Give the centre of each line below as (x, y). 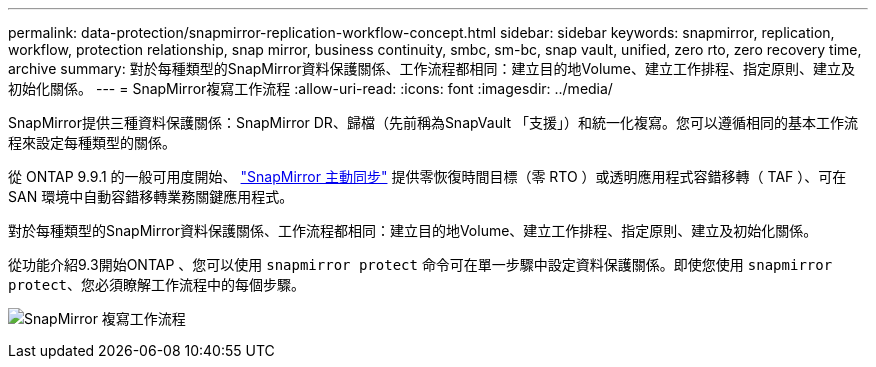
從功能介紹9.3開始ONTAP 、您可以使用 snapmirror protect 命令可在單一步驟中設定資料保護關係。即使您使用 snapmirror (420, 264)
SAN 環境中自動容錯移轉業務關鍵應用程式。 (151, 196)
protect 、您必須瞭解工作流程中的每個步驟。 (157, 284)
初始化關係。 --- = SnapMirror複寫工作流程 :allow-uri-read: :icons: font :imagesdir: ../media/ (310, 88)
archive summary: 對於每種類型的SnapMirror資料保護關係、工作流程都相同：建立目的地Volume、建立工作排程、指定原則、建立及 (431, 68)
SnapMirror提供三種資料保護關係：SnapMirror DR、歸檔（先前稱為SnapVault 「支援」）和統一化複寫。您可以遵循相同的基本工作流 (433, 122)
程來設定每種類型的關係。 (92, 142)
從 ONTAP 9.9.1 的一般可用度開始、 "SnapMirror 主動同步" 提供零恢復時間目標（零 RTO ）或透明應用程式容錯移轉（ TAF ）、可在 (427, 176)
